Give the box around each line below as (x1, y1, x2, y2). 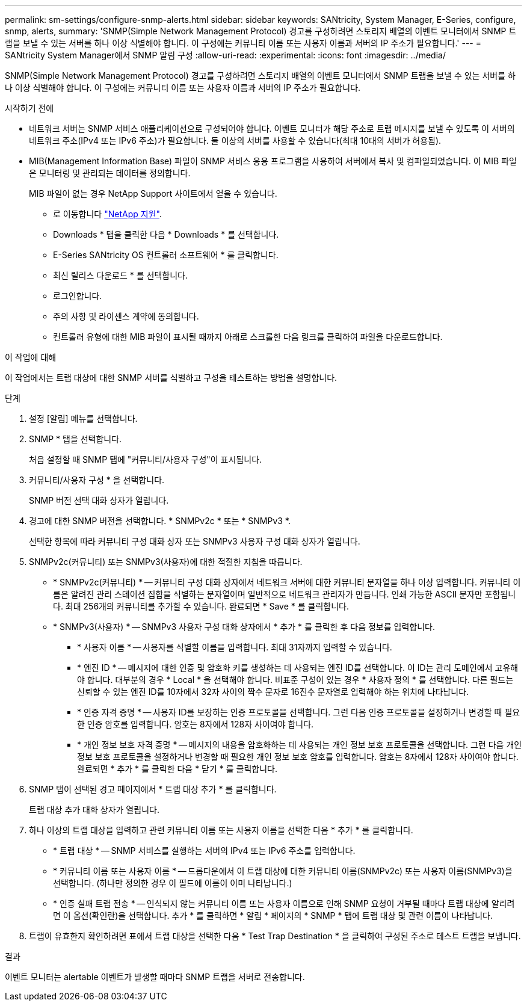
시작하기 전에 (5, 103, 54, 113)
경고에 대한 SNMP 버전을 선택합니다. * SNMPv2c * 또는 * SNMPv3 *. (29, 516, 291, 526)
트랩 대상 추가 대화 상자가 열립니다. (29, 804, 159, 815)
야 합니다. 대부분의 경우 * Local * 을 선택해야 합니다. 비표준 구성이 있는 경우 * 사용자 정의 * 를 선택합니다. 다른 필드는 (77, 674, 514, 685)
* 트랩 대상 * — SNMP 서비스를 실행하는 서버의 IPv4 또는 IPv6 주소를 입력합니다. (53, 845, 356, 856)
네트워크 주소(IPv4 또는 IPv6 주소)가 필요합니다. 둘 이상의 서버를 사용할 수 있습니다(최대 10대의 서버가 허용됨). (29, 135, 442, 146)
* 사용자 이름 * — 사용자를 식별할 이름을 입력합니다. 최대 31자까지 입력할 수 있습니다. (77, 642, 392, 652)
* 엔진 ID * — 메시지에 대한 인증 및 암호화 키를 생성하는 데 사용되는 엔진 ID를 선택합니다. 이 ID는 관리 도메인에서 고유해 (77, 662, 519, 673)
